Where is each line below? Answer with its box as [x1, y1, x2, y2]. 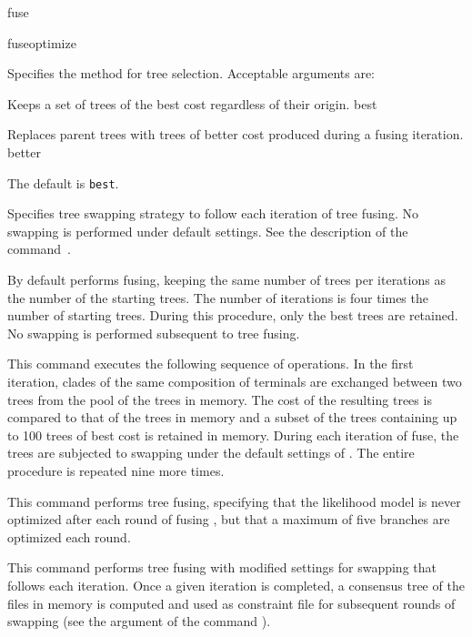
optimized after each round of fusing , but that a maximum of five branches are [7, 510, 450, 529]
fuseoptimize [7, 33, 76, 52]
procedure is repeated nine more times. [7, 460, 225, 480]
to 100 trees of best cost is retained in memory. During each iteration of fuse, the [7, 425, 459, 444]
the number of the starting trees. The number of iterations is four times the [7, 288, 428, 307]
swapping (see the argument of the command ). [7, 612, 271, 631]
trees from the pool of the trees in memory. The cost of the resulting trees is [7, 389, 432, 409]
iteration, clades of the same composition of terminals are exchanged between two [7, 371, 462, 390]
